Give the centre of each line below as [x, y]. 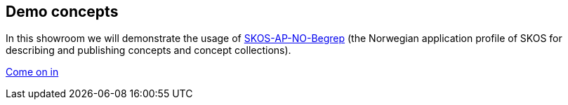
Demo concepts [62, 12]
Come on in [32, 72]
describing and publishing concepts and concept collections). [148, 50]
